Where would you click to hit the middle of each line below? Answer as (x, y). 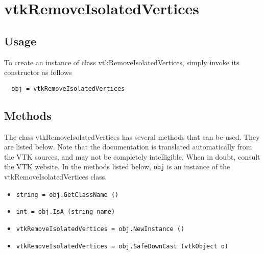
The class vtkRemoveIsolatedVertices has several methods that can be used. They (132, 136)
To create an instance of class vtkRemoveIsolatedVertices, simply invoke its (122, 62)
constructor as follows (38, 72)
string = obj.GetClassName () (67, 195)
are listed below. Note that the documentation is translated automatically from (128, 147)
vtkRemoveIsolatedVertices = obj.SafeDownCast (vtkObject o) (122, 246)
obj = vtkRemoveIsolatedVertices (68, 88)
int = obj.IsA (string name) (66, 212)
